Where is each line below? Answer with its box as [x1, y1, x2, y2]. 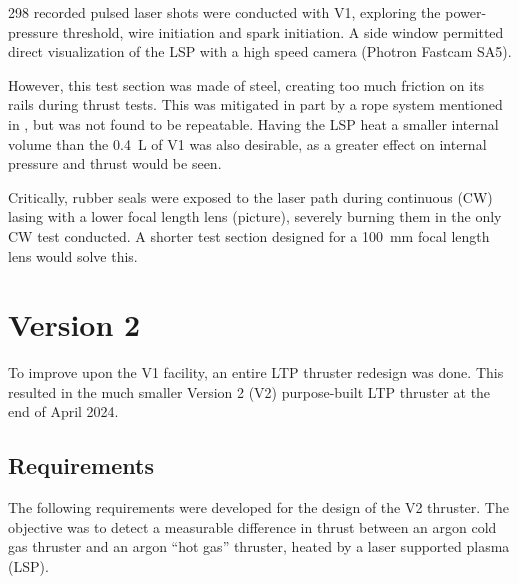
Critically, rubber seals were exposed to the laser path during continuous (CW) [8, 186, 493, 207]
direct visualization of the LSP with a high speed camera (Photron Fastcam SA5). [8, 41, 512, 62]
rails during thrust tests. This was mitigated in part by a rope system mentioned [8, 94, 503, 115]
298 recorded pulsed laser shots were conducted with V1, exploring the [8, 2, 441, 22]
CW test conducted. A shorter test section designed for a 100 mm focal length [8, 225, 490, 246]
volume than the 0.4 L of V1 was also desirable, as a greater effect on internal [8, 133, 487, 154]
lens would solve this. [8, 245, 138, 266]
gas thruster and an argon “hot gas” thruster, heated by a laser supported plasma [8, 536, 510, 557]
